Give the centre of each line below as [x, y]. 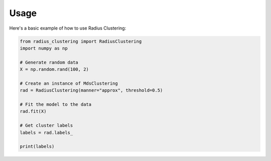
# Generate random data [49, 62]
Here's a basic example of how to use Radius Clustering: [68, 28]
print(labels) [37, 146]
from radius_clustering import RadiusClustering [81, 41]
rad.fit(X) [33, 111]
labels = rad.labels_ [46, 132]
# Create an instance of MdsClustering [69, 83]
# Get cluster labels [46, 126]
